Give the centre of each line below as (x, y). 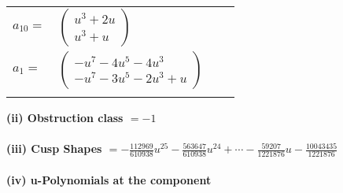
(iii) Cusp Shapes (54, 148)
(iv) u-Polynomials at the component (109, 179)
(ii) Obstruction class (65, 117)
